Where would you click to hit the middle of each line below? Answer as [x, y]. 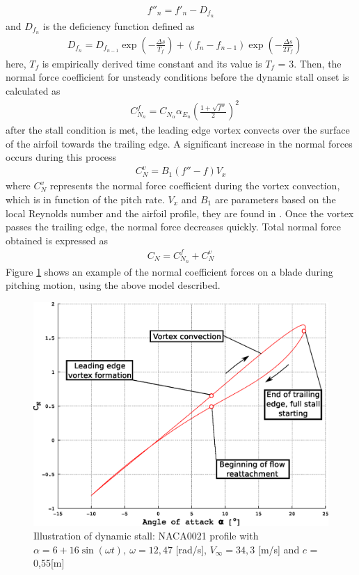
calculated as [33, 90]
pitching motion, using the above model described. [113, 285]
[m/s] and [279, 549]
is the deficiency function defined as [119, 25]
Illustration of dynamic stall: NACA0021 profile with [146, 536]
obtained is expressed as [57, 240]
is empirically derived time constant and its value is [152, 63]
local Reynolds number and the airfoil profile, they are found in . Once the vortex [180, 213]
